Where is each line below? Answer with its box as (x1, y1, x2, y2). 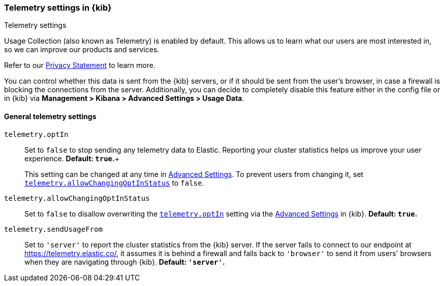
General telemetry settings (4, 112, 97, 121)
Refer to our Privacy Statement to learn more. (4, 61, 155, 70)
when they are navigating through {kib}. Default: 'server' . (24, 257, 225, 266)
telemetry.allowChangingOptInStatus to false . (24, 178, 204, 187)
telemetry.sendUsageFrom (4, 225, 103, 233)
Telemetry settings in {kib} (4, 3, 112, 13)
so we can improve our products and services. (4, 45, 160, 54)
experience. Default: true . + (24, 154, 119, 163)
